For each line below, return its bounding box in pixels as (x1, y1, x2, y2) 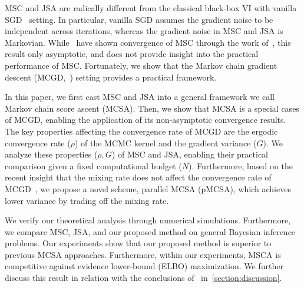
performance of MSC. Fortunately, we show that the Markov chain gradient (5, 59, 277, 71)
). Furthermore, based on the (189, 159, 293, 172)
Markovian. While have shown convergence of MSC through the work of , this (5, 36, 291, 48)
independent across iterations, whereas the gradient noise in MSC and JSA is (5, 25, 283, 37)
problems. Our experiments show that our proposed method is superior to (5, 237, 272, 249)
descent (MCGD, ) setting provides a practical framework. (5, 71, 217, 83)
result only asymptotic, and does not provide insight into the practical (5, 48, 259, 60)
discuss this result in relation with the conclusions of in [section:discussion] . (5, 272, 282, 284)
